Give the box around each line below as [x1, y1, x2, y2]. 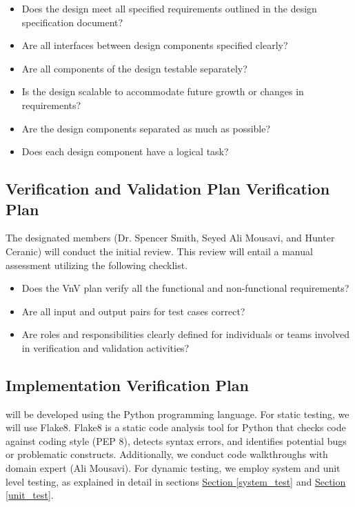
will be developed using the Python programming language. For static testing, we [6, 406, 349, 421]
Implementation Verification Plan [6, 374, 249, 395]
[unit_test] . [6, 488, 54, 502]
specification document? [21, 14, 123, 29]
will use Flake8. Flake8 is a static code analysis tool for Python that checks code [6, 420, 346, 435]
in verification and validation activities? [21, 340, 190, 355]
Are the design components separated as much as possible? [21, 121, 271, 135]
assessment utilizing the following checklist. [6, 257, 188, 272]
